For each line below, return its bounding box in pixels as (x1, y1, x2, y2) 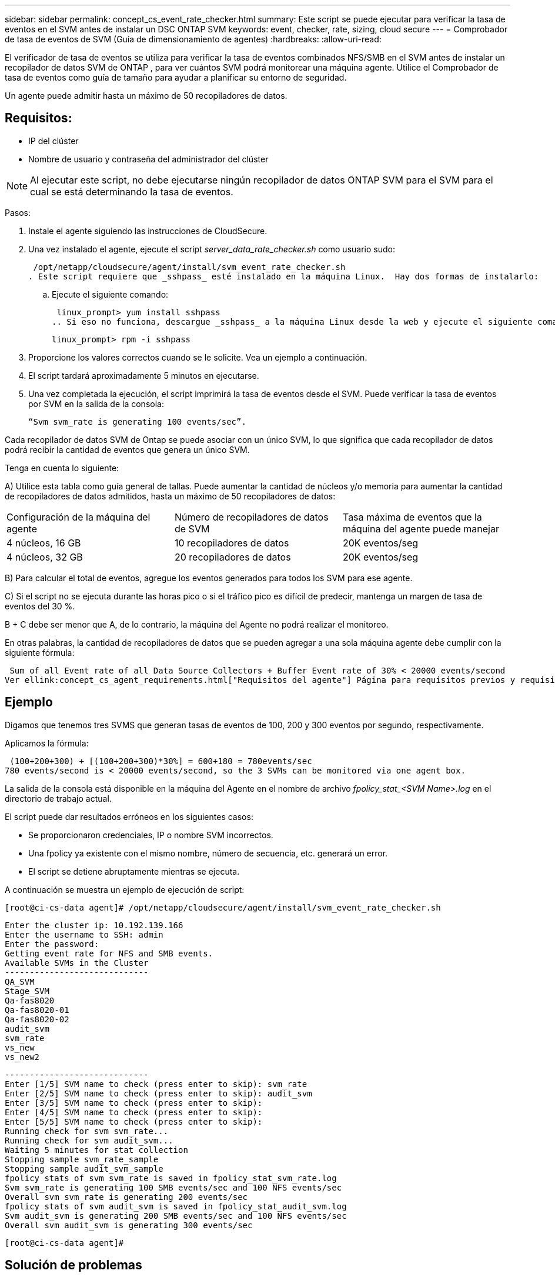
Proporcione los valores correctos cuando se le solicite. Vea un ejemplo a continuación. (28, 352, 367, 362)
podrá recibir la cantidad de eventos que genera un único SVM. (5, 444, 250, 455)
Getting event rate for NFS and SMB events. (5, 948, 213, 958)
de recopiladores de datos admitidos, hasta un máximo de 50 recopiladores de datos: (5, 491, 336, 501)
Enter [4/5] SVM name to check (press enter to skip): (5, 1107, 263, 1117)
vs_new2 (5, 1052, 40, 1062)
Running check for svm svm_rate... (5, 1126, 169, 1136)
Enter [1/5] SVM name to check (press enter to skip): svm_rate (5, 1079, 307, 1089)
